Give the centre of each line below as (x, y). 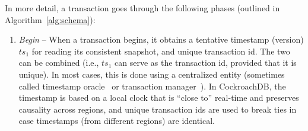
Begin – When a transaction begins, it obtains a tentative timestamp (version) (161, 39)
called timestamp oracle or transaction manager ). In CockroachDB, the (152, 86)
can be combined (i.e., (59, 63)
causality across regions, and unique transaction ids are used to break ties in (158, 109)
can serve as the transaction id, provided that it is (206, 63)
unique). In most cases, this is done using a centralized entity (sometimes (152, 74)
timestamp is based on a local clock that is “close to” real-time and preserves (159, 98)
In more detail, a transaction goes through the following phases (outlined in (142, 8)
